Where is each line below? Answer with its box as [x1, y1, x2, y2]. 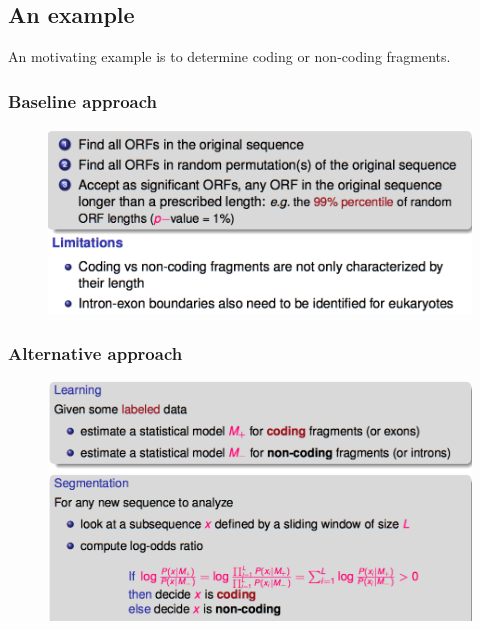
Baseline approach [8, 88, 158, 113]
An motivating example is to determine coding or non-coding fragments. [8, 46, 451, 67]
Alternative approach [8, 341, 183, 366]
